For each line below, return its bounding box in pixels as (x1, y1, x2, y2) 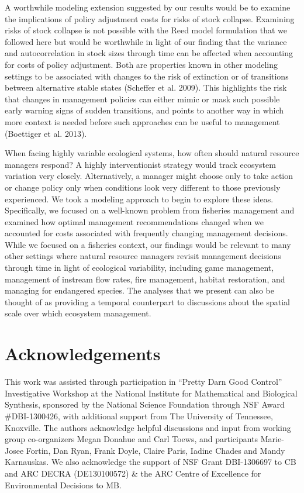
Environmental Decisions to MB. (5, 478, 122, 491)
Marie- (260, 433, 284, 445)
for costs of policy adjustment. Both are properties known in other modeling (5, 58, 278, 70)
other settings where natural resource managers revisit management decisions (5, 250, 281, 262)
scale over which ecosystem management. (5, 307, 151, 319)
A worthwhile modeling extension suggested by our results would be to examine (5, 1, 291, 13)
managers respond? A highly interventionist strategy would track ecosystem (5, 158, 276, 170)
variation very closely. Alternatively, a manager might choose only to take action (5, 170, 293, 182)
